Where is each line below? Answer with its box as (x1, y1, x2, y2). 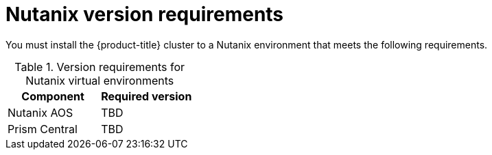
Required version (101, 89, 192, 103)
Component (21, 89, 84, 103)
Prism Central (8, 122, 78, 136)
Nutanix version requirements (5, 3, 284, 26)
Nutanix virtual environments (25, 73, 174, 87)
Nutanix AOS (8, 105, 73, 119)
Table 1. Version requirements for (14, 59, 185, 74)
